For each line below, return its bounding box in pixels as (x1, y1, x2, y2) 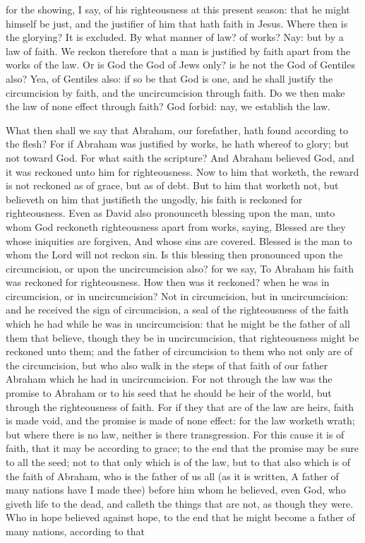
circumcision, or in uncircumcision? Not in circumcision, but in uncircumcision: (6, 288, 349, 303)
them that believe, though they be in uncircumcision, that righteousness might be (6, 330, 359, 345)
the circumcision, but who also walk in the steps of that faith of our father (6, 357, 328, 372)
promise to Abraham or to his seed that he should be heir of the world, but (6, 386, 332, 400)
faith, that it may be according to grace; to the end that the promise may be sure (6, 441, 359, 455)
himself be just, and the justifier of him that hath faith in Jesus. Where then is (6, 16, 348, 30)
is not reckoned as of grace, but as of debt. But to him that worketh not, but (6, 178, 339, 193)
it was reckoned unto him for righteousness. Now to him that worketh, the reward (6, 164, 359, 179)
